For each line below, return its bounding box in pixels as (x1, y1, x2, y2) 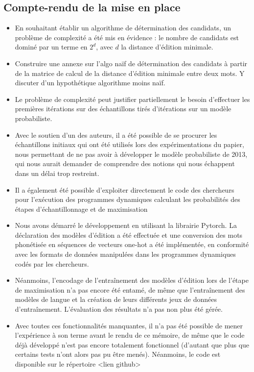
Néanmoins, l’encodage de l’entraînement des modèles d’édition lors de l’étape (15, 275, 249, 285)
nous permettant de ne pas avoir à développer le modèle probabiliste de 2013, (15, 149, 248, 159)
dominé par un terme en (15, 42, 88, 52)
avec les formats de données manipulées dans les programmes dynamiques (15, 249, 236, 259)
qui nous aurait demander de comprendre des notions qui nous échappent (15, 158, 235, 169)
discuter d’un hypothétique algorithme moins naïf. (15, 77, 165, 88)
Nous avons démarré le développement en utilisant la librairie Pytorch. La (15, 220, 237, 230)
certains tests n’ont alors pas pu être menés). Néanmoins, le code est (15, 349, 221, 359)
